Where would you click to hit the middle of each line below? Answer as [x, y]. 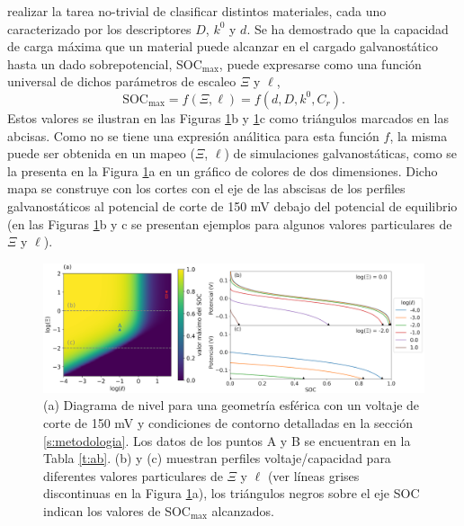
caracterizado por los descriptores [99, 28]
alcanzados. [243, 510]
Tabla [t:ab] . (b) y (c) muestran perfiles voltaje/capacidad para [217, 458]
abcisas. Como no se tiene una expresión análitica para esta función [193, 135]
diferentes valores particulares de [133, 475]
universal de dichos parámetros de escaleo [122, 81]
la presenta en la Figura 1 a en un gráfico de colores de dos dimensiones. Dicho [223, 170]
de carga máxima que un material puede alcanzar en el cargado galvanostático [223, 46]
